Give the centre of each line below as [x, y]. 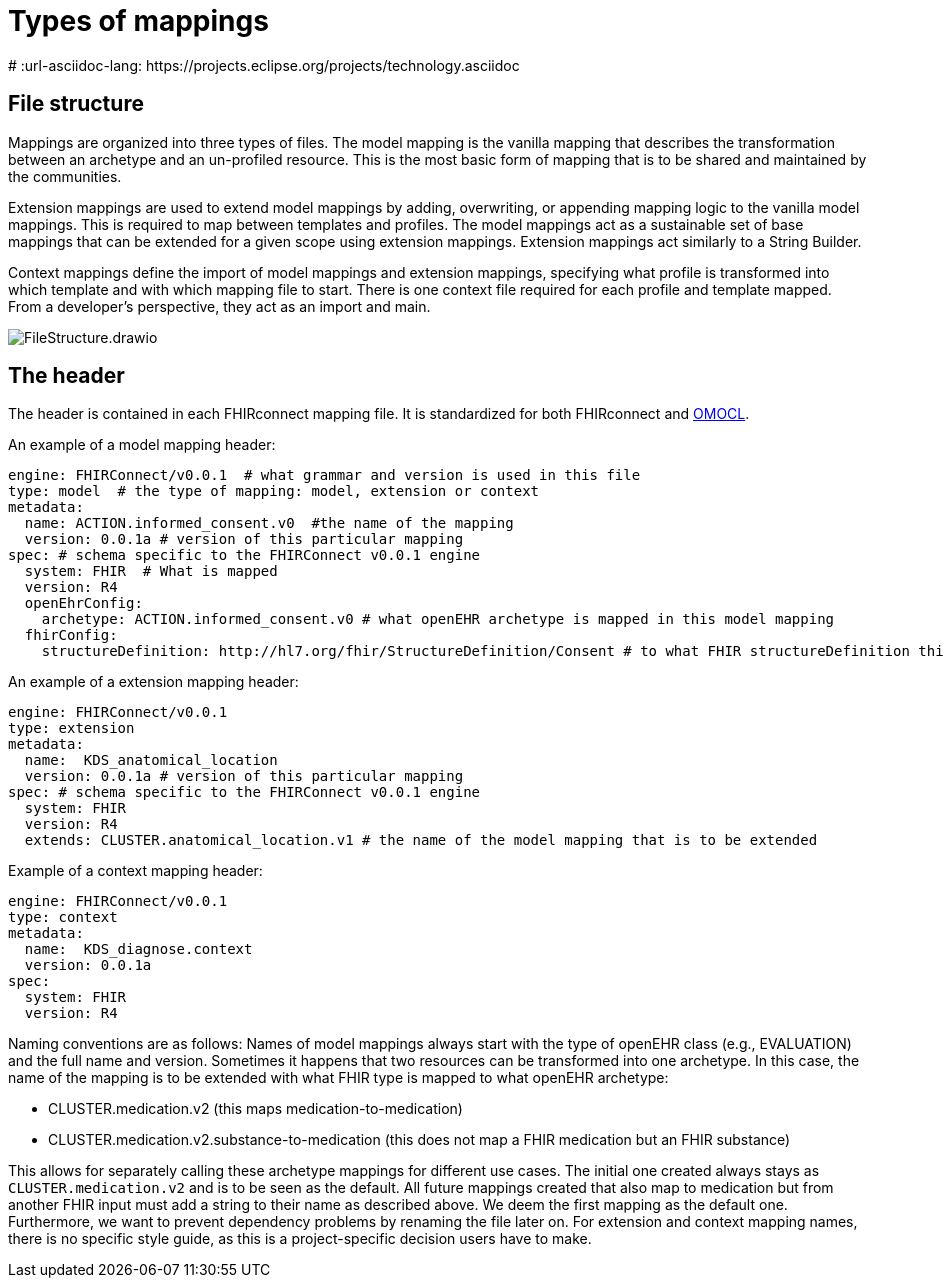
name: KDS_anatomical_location [151, 760]
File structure [76, 104]
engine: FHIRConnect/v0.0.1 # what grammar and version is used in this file [324, 475]
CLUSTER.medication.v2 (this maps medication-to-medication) [255, 1109]
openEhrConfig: [83, 603]
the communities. [65, 176]
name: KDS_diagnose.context [138, 949]
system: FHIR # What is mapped [151, 571]
